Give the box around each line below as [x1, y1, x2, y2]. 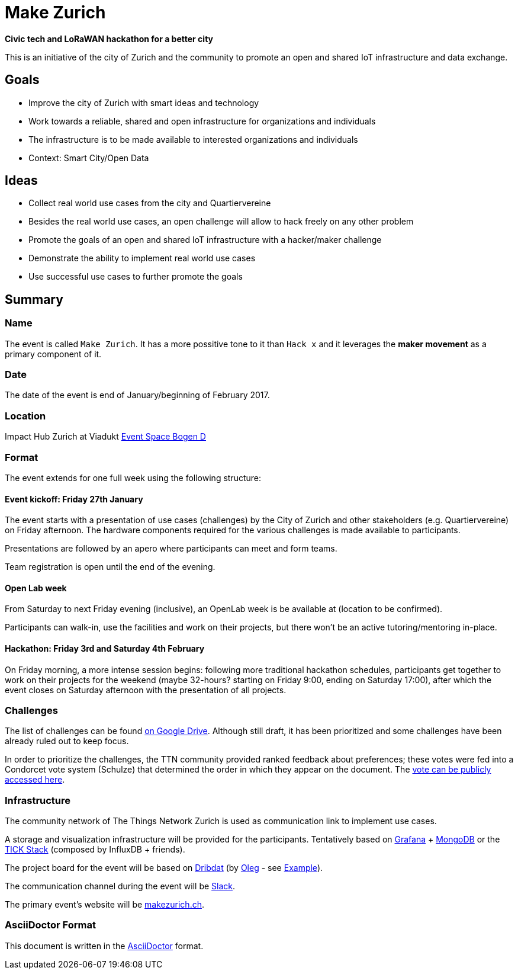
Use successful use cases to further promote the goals [28, 271, 243, 282]
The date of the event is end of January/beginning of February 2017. [5, 390, 270, 401]
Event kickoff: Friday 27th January [5, 494, 143, 504]
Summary [5, 291, 63, 307]
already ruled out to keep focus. [5, 736, 129, 746]
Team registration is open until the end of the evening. [5, 562, 215, 572]
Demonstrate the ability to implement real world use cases [28, 253, 256, 264]
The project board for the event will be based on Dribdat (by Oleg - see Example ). [5, 863, 323, 873]
